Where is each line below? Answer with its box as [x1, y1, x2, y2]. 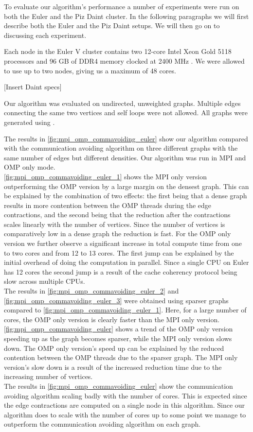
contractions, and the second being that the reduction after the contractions [4, 209, 231, 220]
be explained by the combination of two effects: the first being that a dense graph [4, 190, 247, 201]
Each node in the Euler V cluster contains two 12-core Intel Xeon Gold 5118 [4, 46, 232, 56]
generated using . [4, 117, 55, 127]
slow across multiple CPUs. [4, 276, 85, 286]
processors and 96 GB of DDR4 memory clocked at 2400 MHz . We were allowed [4, 55, 245, 66]
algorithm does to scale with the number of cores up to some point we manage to [4, 409, 246, 419]
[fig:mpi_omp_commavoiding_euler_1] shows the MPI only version [4, 171, 207, 181]
